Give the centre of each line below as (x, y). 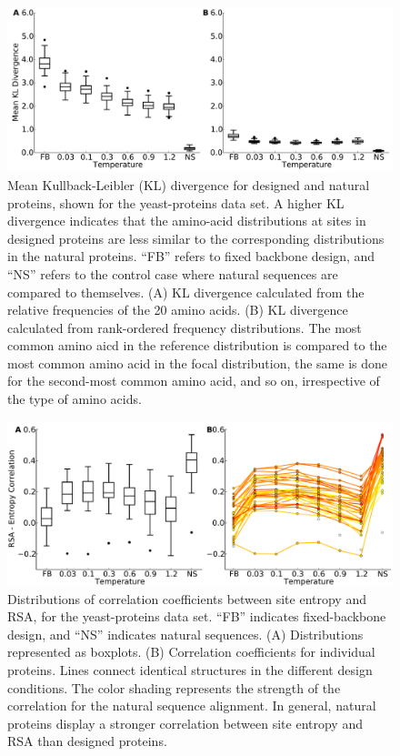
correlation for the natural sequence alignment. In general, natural (192, 706)
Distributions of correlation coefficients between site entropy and (187, 598)
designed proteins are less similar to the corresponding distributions (196, 238)
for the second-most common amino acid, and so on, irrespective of (194, 381)
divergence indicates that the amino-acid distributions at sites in (187, 221)
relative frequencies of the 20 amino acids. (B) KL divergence (178, 310)
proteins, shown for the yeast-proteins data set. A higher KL (176, 202)
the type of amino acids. (75, 399)
